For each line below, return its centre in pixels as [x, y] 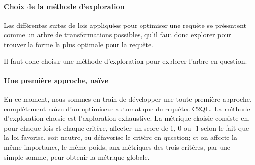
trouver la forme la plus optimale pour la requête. [79, 44]
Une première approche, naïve [56, 80]
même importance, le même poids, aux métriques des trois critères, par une [117, 147]
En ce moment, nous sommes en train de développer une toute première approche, [128, 98]
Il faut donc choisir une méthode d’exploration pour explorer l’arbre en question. [126, 61]
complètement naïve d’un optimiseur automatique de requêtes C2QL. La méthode [127, 108]
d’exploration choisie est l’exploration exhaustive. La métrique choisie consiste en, [127, 118]
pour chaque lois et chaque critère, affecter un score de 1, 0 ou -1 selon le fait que [127, 127]
